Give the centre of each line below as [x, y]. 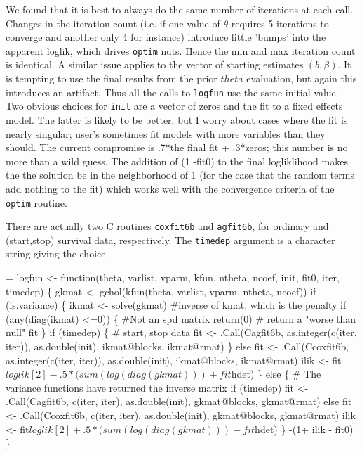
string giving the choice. [57, 254]
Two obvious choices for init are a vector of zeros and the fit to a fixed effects [174, 106]
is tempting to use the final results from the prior [112, 78]
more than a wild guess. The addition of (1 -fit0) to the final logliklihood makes [177, 161]
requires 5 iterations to [280, 23]
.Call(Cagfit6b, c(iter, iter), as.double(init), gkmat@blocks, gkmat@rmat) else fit [179, 401]
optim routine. [36, 202]
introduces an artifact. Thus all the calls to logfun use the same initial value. [172, 92]
